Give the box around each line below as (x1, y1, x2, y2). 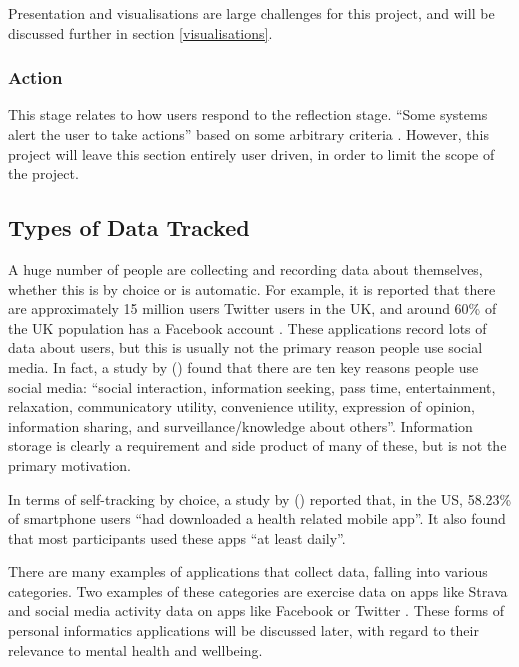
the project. (8, 163, 79, 184)
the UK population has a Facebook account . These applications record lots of (8, 317, 487, 338)
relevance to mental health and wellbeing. (8, 639, 263, 660)
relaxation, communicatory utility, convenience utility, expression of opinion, (8, 396, 475, 417)
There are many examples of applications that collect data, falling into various (8, 561, 488, 582)
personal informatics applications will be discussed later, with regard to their (8, 620, 479, 641)
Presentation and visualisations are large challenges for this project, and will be (8, 3, 495, 23)
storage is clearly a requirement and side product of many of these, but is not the (8, 435, 507, 456)
